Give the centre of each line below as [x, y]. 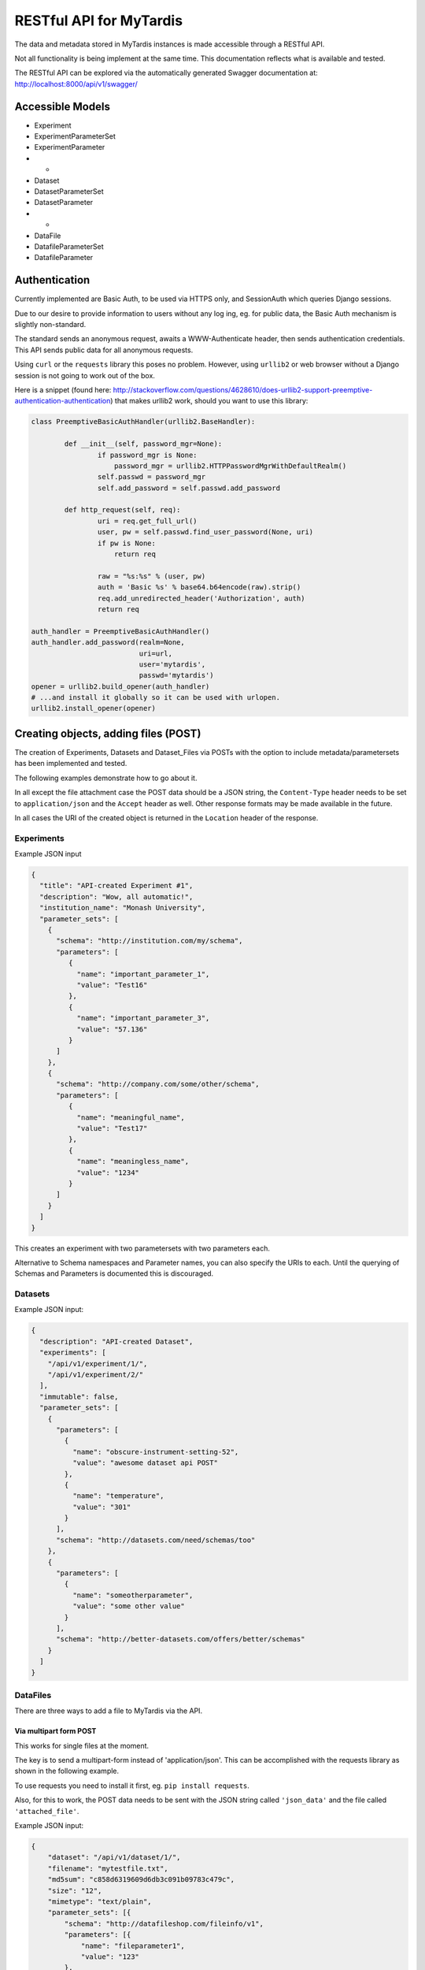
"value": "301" [102, 1507]
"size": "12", [75, 1890]
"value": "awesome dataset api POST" [145, 1463]
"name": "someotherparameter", [133, 1595]
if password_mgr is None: [147, 455]
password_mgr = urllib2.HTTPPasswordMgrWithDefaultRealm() [231, 466]
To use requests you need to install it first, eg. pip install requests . [132, 1786]
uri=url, [156, 653]
